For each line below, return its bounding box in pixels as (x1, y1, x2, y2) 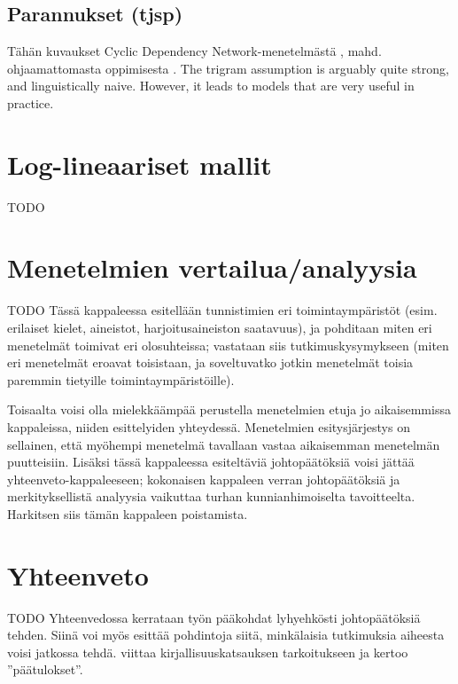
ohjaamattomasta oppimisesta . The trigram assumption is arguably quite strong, (7, 59, 449, 77)
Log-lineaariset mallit (7, 145, 272, 182)
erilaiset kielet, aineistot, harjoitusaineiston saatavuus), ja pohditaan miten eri (7, 318, 432, 337)
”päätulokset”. (7, 660, 83, 679)
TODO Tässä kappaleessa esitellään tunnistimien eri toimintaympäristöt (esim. (7, 301, 438, 319)
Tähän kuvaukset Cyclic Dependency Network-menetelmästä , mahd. (7, 42, 382, 60)
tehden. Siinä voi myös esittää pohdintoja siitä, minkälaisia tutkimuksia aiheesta (7, 625, 445, 644)
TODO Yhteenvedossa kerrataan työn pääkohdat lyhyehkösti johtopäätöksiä (7, 608, 421, 626)
